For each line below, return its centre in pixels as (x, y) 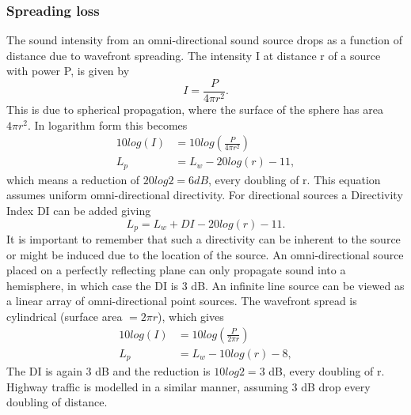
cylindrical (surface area (65, 316)
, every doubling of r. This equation (295, 179)
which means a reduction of (73, 179)
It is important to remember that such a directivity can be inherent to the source (204, 239)
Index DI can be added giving (79, 210)
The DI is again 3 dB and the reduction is (108, 371)
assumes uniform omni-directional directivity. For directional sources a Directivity (205, 195)
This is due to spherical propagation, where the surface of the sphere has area (195, 109)
